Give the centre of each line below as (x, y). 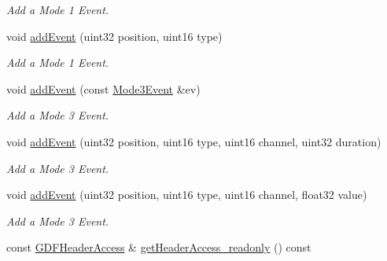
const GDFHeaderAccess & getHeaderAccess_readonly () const (159, 247)
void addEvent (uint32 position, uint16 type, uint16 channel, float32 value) (187, 195)
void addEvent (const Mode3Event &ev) (103, 88)
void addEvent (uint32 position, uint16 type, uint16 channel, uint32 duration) (194, 141)
